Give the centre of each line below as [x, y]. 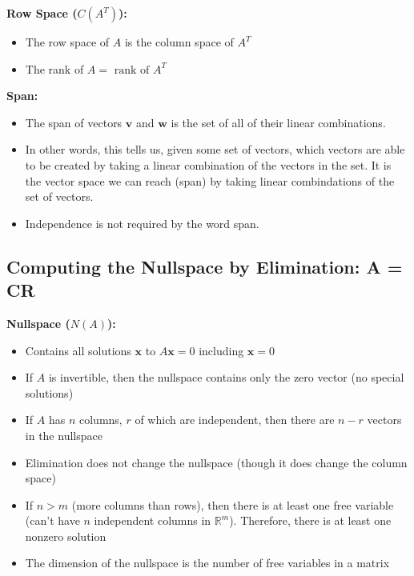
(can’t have [52, 520]
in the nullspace [64, 435]
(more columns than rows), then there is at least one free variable [233, 504]
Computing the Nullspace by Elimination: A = [205, 266]
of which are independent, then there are [235, 420]
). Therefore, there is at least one [310, 520]
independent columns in [153, 520]
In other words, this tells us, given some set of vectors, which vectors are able [215, 149]
